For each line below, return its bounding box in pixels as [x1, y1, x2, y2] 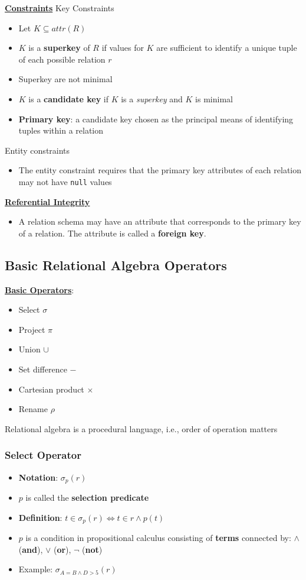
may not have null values [18, 175, 112, 187]
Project [18, 323, 45, 335]
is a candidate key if [28, 92, 108, 105]
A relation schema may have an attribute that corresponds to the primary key [18, 215, 301, 228]
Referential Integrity [5, 195, 90, 208]
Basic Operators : [5, 283, 74, 296]
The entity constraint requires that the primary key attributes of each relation [18, 164, 302, 176]
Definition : [18, 511, 62, 523]
